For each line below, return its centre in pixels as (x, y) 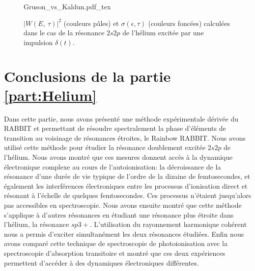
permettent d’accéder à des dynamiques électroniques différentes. (101, 262)
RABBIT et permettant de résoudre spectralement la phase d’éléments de (115, 128)
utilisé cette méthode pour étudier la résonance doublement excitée (105, 147)
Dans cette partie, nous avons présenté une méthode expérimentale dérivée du (121, 118)
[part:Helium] (50, 95)
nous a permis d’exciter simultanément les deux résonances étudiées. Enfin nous (124, 234)
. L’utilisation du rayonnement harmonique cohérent (168, 224)
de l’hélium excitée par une (163, 33)
